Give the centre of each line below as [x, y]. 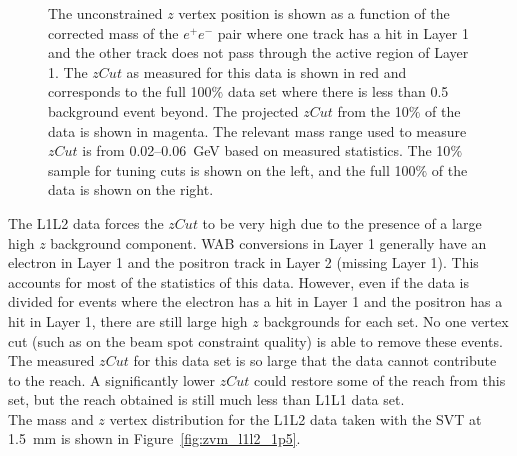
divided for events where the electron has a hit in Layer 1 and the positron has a [255, 301]
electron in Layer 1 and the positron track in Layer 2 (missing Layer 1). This [243, 262]
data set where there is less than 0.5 [338, 91]
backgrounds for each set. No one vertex [386, 320]
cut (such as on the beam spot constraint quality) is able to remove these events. [255, 340]
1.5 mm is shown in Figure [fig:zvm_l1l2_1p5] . [154, 438]
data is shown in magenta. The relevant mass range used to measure [257, 130]
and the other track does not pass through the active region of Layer [258, 52]
